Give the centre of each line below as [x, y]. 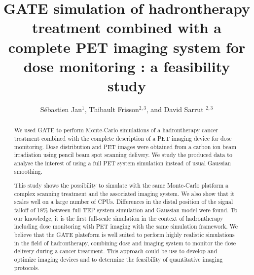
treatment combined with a [127, 27]
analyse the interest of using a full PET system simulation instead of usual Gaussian [123, 163]
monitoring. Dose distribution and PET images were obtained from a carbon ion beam [125, 146]
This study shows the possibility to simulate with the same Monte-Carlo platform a [121, 185]
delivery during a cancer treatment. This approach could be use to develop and [115, 251]
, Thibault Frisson [112, 109]
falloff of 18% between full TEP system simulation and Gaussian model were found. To [126, 210]
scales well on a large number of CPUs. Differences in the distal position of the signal [124, 202]
